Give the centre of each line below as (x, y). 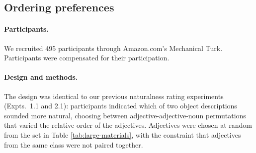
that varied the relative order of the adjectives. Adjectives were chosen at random (128, 125)
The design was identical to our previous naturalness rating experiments (114, 96)
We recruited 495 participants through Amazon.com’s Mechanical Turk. (113, 48)
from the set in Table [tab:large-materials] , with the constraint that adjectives (123, 134)
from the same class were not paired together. (74, 144)
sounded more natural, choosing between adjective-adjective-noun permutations (125, 115)
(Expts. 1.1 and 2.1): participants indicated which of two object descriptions (121, 106)
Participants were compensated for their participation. (87, 58)
